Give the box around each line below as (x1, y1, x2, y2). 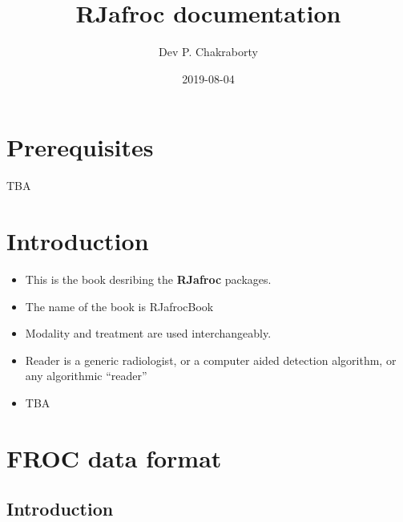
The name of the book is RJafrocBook (25, 297, 214, 314)
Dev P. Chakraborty (159, 43, 258, 60)
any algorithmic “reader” (25, 367, 147, 384)
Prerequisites (6, 131, 154, 164)
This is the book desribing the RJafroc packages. (25, 270, 272, 287)
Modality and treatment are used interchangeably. (25, 325, 272, 342)
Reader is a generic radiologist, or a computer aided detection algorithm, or (25, 351, 397, 368)
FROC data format (6, 441, 222, 474)
